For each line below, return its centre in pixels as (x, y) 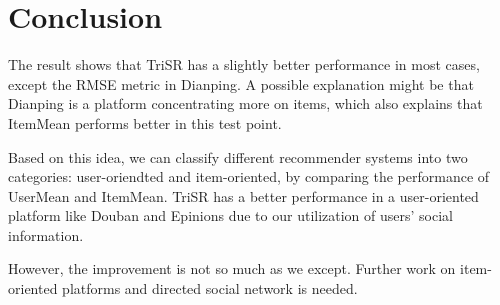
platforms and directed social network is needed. (210, 288)
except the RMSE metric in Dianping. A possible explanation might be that (241, 83)
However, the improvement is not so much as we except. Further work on (232, 268)
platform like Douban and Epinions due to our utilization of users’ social (230, 215)
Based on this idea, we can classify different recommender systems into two (238, 156)
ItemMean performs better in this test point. (145, 122)
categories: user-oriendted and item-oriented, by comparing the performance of (249, 176)
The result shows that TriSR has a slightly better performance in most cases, (244, 64)
